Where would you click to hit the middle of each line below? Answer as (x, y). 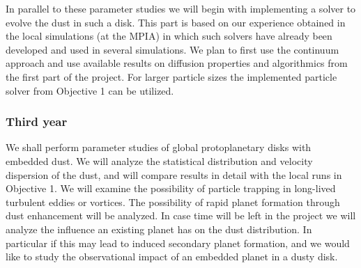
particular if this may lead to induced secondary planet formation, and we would (178, 243)
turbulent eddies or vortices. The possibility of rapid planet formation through (173, 202)
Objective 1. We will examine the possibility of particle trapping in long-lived (171, 188)
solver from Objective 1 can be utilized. (90, 90)
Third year (37, 121)
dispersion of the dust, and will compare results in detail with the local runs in (174, 174)
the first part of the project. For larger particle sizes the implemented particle (171, 76)
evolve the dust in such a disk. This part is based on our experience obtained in (176, 22)
